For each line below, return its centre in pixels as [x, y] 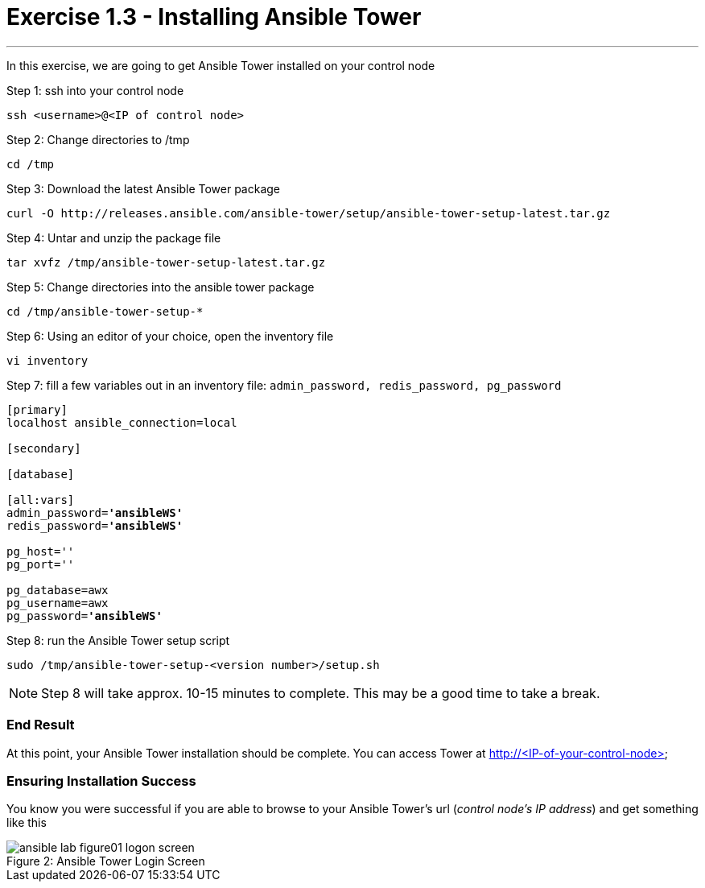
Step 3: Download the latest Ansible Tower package [143, 188]
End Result [41, 725]
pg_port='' [41, 564]
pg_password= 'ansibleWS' [85, 615]
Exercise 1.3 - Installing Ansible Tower [214, 17]
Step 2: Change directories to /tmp [98, 139]
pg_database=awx [58, 590]
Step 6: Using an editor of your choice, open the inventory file [170, 336]
